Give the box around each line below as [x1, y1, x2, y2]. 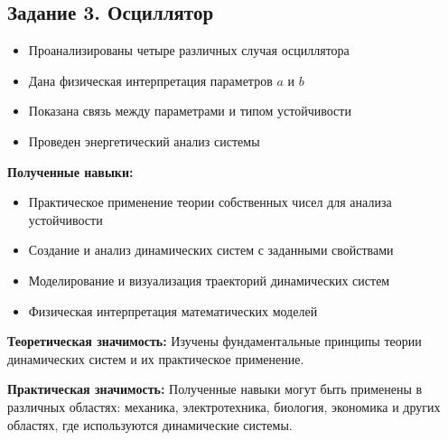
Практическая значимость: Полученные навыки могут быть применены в [7, 379, 423, 398]
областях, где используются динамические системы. [7, 415, 293, 434]
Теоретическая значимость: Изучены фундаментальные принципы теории [7, 332, 422, 351]
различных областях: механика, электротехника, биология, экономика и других [7, 397, 441, 416]
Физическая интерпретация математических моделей [28, 301, 318, 320]
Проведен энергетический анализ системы [28, 131, 260, 150]
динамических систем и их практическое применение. [7, 349, 304, 368]
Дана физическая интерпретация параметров [28, 70, 273, 89]
